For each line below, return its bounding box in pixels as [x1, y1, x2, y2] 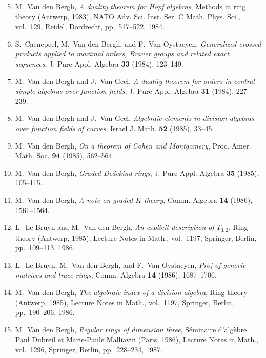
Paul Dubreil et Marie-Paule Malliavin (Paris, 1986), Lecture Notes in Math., [15, 334, 259, 345]
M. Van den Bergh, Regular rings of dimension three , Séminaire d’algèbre [15, 324, 247, 334]
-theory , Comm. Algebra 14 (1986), [141, 194, 253, 205]
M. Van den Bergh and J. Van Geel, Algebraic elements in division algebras [15, 113, 254, 123]
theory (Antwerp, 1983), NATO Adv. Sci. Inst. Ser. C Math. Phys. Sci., [15, 11, 240, 22]
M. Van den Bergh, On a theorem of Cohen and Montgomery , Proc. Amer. [15, 140, 251, 151]
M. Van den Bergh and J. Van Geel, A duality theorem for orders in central [15, 75, 255, 86]
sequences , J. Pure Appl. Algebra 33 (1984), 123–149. [15, 58, 183, 69]
